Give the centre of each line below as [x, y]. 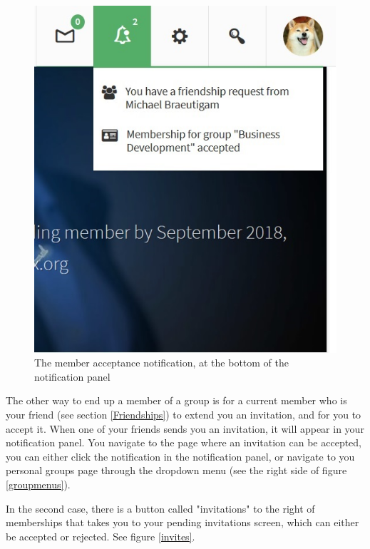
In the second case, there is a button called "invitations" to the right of [160, 508]
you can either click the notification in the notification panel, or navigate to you [180, 456]
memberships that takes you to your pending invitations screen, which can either [183, 522]
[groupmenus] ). [38, 484]
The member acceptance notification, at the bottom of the [162, 363]
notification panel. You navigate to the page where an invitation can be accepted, [184, 442]
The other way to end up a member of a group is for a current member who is [176, 400]
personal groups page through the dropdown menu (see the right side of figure [176, 470]
